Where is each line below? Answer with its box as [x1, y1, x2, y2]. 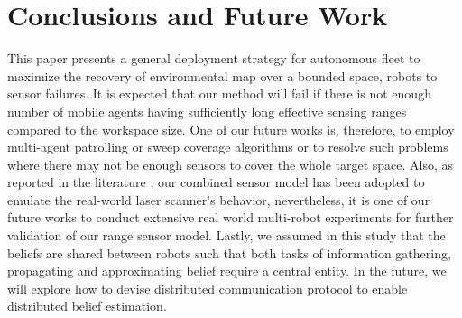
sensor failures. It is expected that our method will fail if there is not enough [7, 84, 431, 103]
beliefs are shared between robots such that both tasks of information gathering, [7, 243, 451, 262]
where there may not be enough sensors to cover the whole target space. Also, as [7, 154, 454, 173]
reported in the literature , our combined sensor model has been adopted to [7, 173, 425, 192]
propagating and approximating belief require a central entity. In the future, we [7, 261, 447, 280]
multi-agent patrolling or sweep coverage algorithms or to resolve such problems [7, 137, 448, 156]
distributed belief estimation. [7, 296, 167, 315]
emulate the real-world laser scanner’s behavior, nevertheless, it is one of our [7, 190, 430, 209]
